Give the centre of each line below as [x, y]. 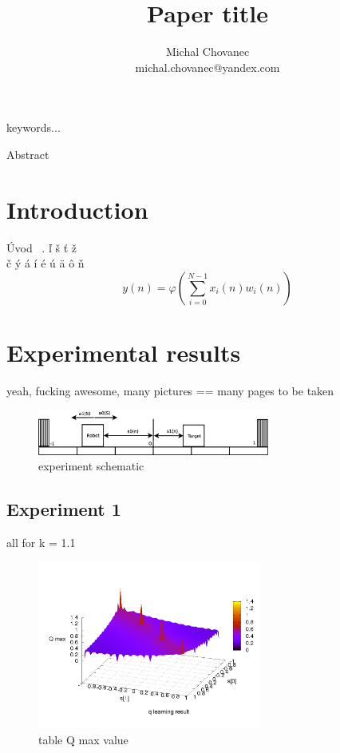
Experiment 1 [64, 509]
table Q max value [83, 740]
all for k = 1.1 [41, 543]
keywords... [34, 127]
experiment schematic [91, 466]
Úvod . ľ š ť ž [42, 247]
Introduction [77, 209]
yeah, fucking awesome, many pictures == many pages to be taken [170, 390]
